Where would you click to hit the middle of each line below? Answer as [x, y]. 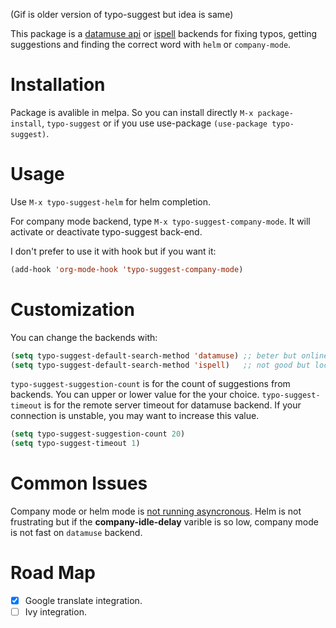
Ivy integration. [55, 612]
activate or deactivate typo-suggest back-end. [106, 231]
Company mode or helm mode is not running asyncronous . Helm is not [156, 511]
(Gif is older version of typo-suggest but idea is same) [122, 14]
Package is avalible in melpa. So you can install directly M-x [132, 112]
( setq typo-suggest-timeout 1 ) [75, 444]
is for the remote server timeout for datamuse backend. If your [173, 405]
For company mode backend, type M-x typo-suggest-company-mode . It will [160, 221]
